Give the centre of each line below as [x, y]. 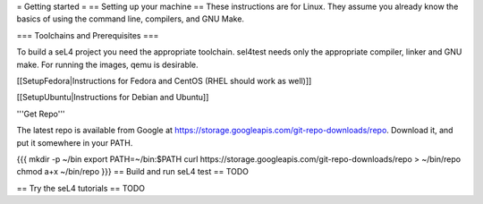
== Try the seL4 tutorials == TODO [81, 188]
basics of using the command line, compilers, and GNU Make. [131, 19]
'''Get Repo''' [41, 114]
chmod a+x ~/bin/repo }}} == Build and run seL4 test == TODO [133, 172]
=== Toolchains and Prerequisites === [88, 35]
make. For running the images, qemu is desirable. [107, 64]
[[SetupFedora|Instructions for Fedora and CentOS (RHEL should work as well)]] [164, 81]
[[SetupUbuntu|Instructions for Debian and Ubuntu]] [113, 98]
